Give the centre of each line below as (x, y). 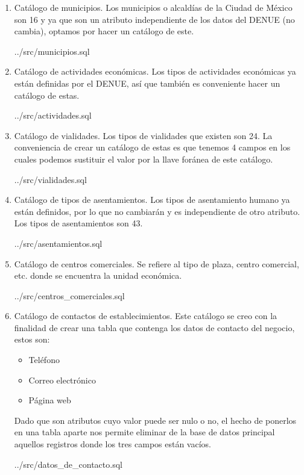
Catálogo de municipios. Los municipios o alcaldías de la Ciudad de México (153, 7)
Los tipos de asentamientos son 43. (78, 223)
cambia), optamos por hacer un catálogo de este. (104, 31)
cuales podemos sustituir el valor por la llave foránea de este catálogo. (144, 159)
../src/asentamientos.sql (58, 243)
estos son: (32, 339)
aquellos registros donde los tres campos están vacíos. (112, 444)
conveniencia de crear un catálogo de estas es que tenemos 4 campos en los (152, 147)
